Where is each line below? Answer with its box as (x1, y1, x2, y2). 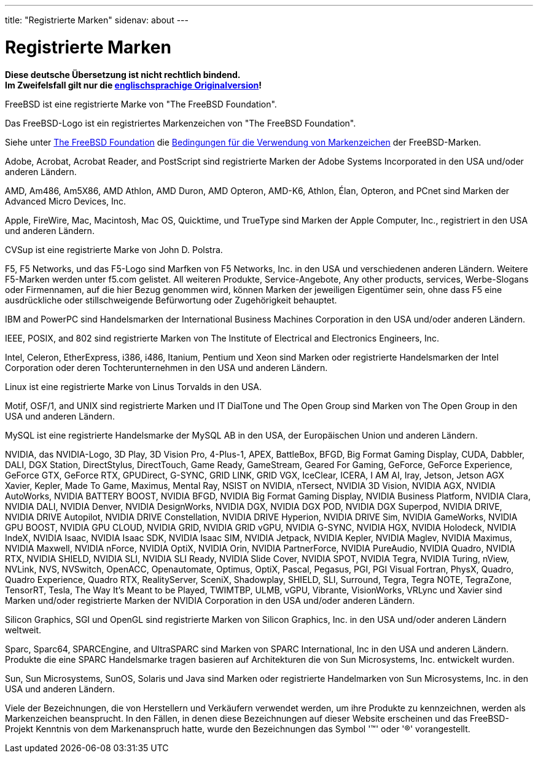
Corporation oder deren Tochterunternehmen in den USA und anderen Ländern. (5, 362, 328, 373)
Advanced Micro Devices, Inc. (5, 195, 127, 206)
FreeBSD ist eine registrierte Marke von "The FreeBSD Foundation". (5, 98, 277, 109)
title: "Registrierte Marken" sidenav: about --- (5, 15, 189, 25)
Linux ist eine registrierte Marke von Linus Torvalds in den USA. (5, 381, 262, 392)
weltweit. (5, 624, 42, 635)
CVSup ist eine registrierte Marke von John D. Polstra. (5, 244, 223, 255)
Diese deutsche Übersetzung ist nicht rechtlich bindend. (5, 69, 241, 80)
